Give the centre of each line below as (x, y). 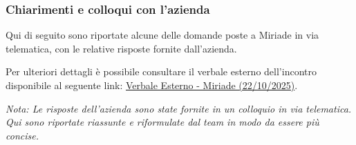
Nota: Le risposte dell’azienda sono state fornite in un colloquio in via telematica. (179, 108)
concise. (22, 135)
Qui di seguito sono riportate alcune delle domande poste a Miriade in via (162, 35)
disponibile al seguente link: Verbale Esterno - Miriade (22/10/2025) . (152, 85)
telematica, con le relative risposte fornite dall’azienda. (121, 48)
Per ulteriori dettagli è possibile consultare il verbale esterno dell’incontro (161, 71)
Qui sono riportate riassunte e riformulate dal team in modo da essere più (162, 122)
